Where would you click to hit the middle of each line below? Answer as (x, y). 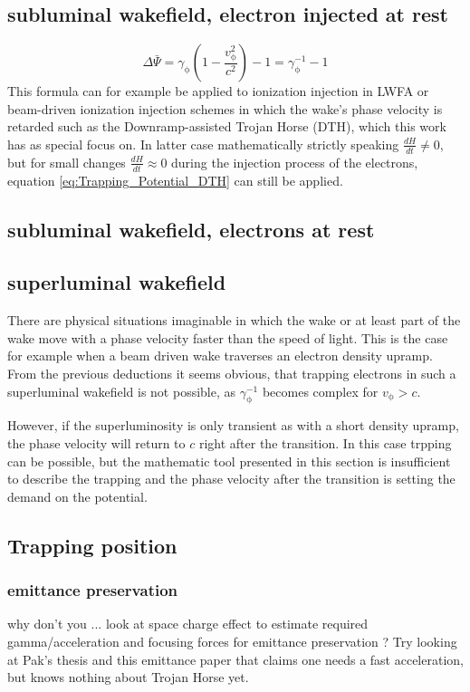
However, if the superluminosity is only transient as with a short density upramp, (233, 425)
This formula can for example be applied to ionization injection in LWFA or (218, 91)
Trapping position (92, 545)
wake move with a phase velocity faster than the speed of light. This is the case (228, 337)
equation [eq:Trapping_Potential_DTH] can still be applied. (175, 180)
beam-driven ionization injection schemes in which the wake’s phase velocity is (225, 108)
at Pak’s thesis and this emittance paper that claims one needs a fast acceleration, (235, 659)
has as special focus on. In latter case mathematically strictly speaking (203, 144)
